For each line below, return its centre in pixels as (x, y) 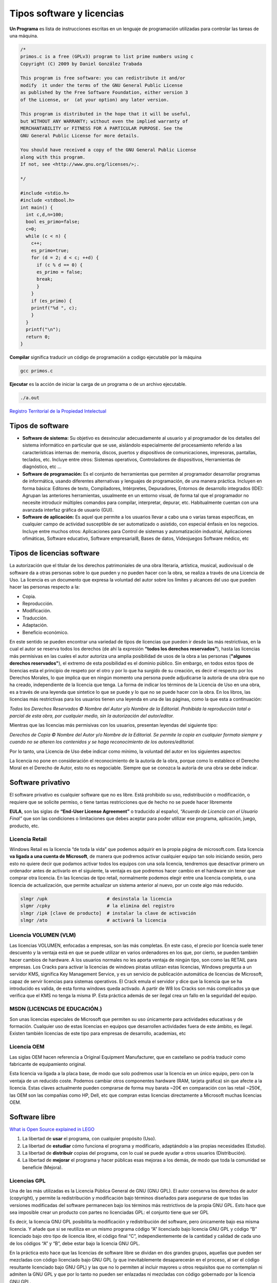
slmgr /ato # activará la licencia (93, 920)
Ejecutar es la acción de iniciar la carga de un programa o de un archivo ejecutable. (98, 384)
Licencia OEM (27, 1047)
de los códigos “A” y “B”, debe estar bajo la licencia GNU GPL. (75, 1243)
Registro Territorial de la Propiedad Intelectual (58, 411)
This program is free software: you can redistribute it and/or (103, 78)
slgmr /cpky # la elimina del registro (97, 906)
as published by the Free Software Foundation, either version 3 (104, 93)
